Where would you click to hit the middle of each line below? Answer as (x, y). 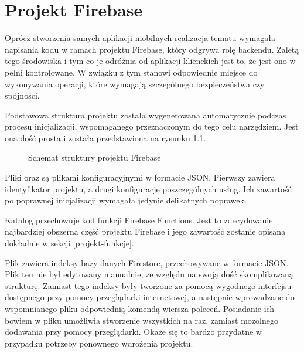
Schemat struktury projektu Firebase (95, 157)
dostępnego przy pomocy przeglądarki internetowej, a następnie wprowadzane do (150, 297)
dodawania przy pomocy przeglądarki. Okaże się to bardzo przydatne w (133, 332)
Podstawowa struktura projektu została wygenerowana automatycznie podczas (146, 115)
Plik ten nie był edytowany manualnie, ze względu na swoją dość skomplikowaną (149, 274)
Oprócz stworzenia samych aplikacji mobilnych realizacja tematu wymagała (140, 38)
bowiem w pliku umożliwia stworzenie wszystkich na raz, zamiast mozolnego (141, 320)
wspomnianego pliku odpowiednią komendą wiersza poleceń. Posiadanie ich (140, 308)
